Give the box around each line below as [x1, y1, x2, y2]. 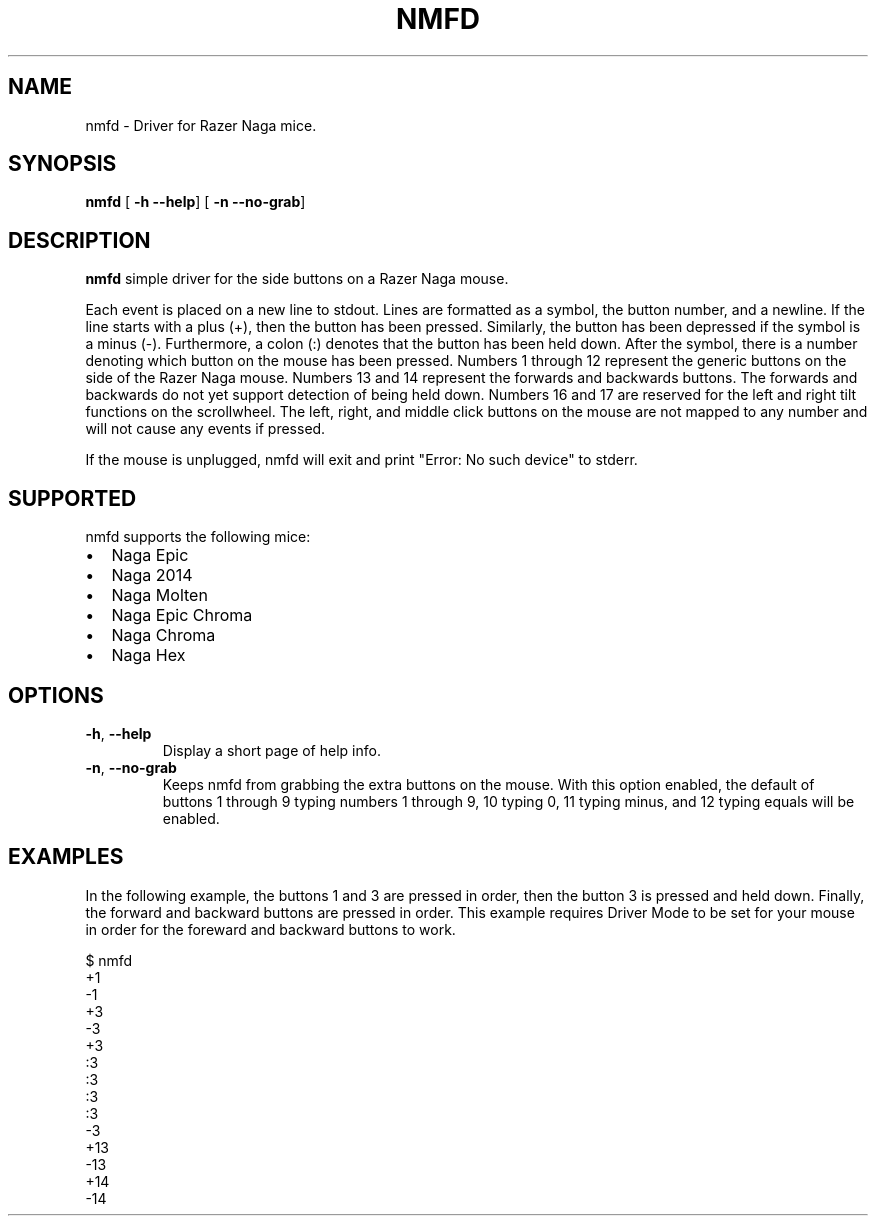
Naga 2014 [111, 565, 193, 586]
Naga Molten [111, 585, 208, 606]
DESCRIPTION [8, 227, 151, 253]
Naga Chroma [111, 625, 216, 646]
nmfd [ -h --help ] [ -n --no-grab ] [85, 193, 306, 211]
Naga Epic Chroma [111, 605, 253, 626]
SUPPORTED [8, 485, 137, 511]
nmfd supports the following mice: [85, 528, 311, 546]
